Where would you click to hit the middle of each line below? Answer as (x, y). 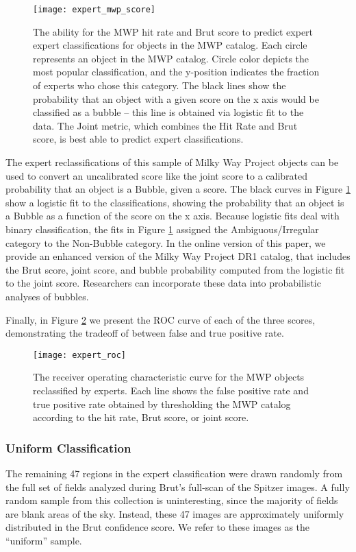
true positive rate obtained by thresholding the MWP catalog (162, 404)
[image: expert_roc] (80, 355)
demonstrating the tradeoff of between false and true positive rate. (145, 333)
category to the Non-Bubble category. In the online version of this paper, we (166, 242)
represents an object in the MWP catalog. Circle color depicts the (171, 58)
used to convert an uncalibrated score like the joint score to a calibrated (157, 175)
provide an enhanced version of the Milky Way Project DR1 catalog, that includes (178, 256)
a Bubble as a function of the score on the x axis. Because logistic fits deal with (173, 216)
